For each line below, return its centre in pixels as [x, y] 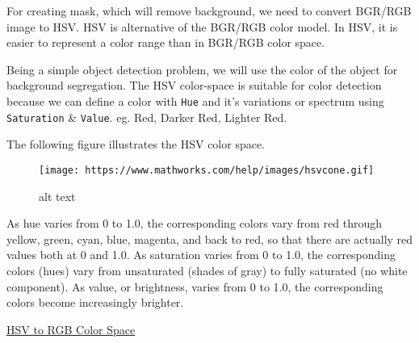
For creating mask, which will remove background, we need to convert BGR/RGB [209, 10]
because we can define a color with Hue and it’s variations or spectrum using [195, 100]
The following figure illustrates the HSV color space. [136, 144]
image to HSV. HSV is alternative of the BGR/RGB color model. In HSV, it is [202, 26]
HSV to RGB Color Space [71, 329]
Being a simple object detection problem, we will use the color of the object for [202, 69]
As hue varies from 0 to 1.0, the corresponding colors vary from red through [194, 223]
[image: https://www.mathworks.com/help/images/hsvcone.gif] [207, 170]
